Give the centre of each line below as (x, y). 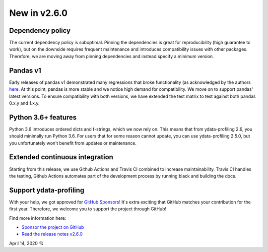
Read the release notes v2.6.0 (52, 234)
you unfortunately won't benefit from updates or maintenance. (73, 143)
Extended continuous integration (61, 157)
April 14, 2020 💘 (26, 243)
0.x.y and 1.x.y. (24, 103)
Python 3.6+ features (43, 117)
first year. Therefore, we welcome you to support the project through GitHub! (88, 209)
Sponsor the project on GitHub (53, 227)
